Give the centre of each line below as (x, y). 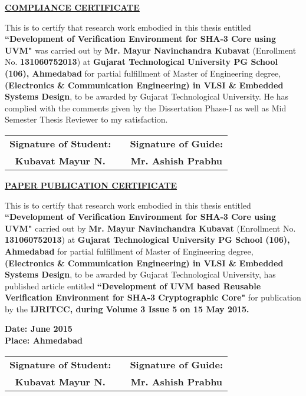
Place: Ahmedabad (44, 340)
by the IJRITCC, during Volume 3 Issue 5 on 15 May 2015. (127, 308)
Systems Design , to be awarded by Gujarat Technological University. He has (147, 96)
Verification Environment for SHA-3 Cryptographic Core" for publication (153, 297)
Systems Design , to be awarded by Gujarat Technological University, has (140, 274)
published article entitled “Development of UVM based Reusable (133, 286)
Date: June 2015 (39, 329)
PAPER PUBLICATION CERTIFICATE (91, 185)
